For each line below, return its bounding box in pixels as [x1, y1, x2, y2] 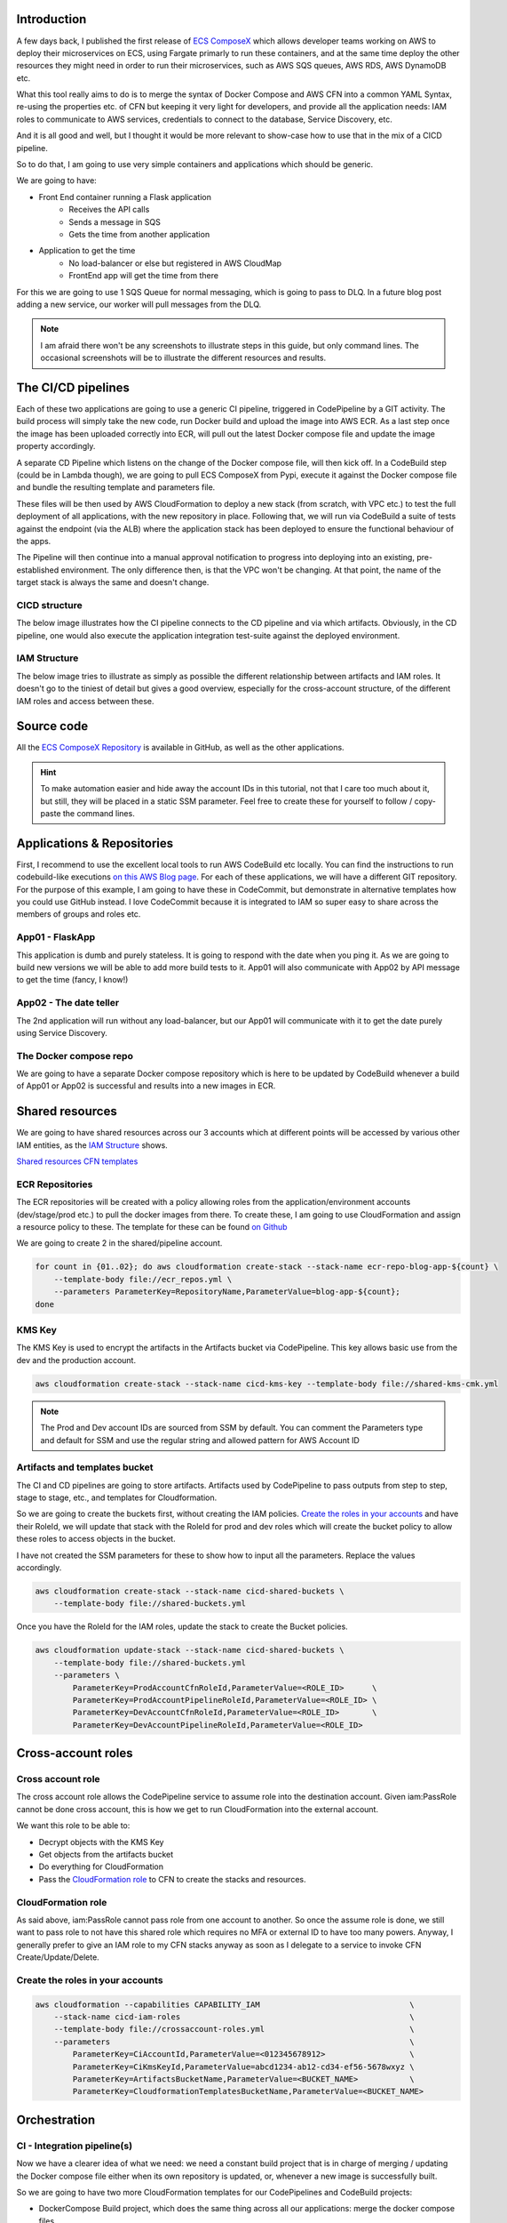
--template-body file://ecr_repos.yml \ [53, 1274, 233, 1284]
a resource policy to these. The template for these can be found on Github [16, 1222, 288, 1232]
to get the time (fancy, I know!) [16, 975, 129, 985]
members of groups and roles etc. [16, 909, 141, 919]
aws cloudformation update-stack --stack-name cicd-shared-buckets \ [35, 1645, 345, 1656]
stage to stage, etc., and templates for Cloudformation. [16, 1492, 218, 1503]
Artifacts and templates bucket [16, 1461, 154, 1473]
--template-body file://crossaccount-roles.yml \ [53, 2024, 415, 2034]
